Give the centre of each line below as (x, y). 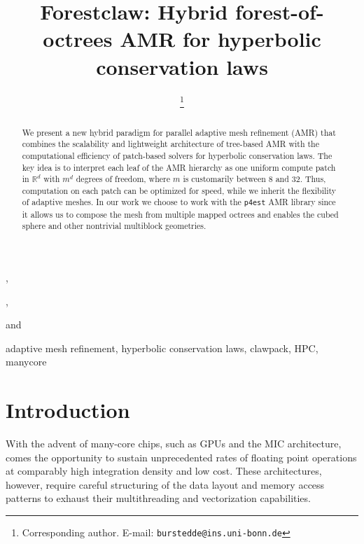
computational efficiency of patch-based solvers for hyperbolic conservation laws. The (177, 155)
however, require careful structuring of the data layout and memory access (165, 484)
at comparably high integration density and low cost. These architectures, (164, 471)
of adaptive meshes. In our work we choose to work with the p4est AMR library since (179, 202)
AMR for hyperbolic (220, 39)
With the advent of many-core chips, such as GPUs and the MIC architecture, (174, 444)
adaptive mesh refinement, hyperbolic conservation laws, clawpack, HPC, (162, 348)
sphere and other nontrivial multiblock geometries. (114, 226)
